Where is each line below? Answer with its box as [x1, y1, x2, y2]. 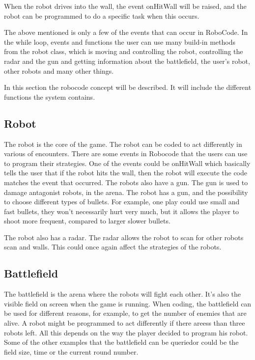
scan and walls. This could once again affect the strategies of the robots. [4, 242, 222, 252]
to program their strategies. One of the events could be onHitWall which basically [4, 158, 251, 168]
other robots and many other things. [4, 65, 114, 76]
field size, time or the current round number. [4, 346, 139, 357]
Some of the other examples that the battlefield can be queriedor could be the [4, 337, 239, 347]
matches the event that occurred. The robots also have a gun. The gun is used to [4, 177, 248, 187]
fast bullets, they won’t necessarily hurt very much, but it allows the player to [4, 206, 239, 216]
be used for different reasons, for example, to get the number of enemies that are [4, 308, 247, 318]
